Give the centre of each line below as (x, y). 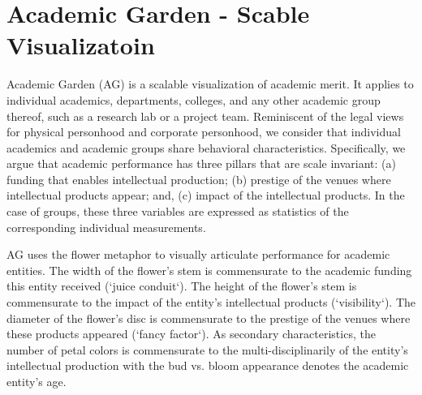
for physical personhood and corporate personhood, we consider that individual (204, 132)
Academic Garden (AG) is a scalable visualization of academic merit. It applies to (210, 84)
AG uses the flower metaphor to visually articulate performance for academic (198, 254)
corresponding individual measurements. (106, 227)
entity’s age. (37, 381)
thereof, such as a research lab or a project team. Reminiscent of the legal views (205, 116)
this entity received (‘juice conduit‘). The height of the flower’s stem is (182, 286)
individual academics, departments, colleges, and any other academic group (194, 99)
